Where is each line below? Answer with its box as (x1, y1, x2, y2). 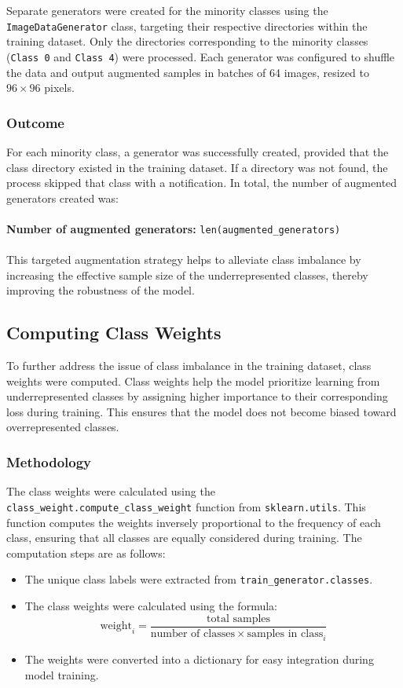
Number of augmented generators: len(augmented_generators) (6, 220, 341, 236)
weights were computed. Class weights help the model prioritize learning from (6, 372, 380, 389)
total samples (207, 613, 271, 624)
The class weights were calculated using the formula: (24, 597, 277, 613)
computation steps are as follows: (6, 544, 166, 561)
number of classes (150, 628, 235, 639)
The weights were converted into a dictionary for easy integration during (24, 651, 374, 668)
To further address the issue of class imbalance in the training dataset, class (6, 357, 372, 374)
